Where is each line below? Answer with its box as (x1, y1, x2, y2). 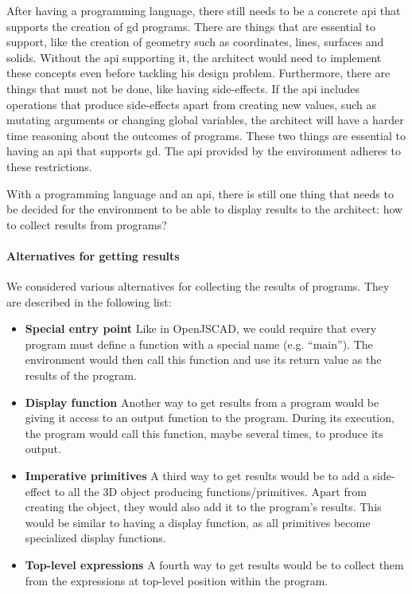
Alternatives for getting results (6, 247, 180, 264)
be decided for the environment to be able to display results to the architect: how (6, 201, 403, 217)
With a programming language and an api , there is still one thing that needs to (6, 185, 394, 201)
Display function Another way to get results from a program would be (25, 393, 379, 410)
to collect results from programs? (6, 216, 167, 233)
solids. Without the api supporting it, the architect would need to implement (6, 49, 382, 65)
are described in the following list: (6, 293, 172, 310)
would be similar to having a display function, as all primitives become (25, 514, 371, 530)
